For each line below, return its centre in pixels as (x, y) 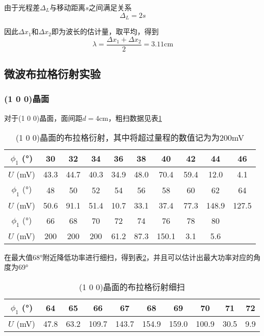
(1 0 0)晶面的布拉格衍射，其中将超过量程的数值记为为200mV (130, 138)
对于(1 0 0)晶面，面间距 (43, 118)
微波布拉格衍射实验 (52, 74)
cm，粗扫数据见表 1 (131, 118)
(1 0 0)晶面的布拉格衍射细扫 (132, 287)
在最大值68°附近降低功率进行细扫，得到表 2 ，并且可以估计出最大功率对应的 (129, 257)
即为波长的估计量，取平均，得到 (105, 31)
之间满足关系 (110, 7)
